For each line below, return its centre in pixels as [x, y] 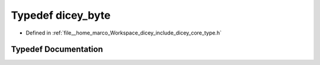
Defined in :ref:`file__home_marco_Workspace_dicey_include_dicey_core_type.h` [124, 33]
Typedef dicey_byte [61, 15]
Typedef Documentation [57, 49]
